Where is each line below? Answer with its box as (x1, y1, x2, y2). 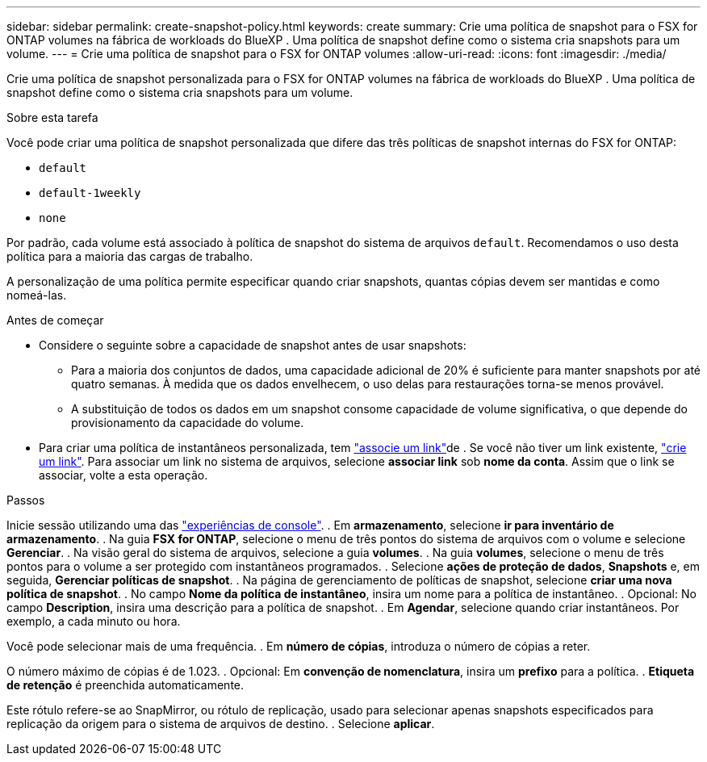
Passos (6, 493, 45, 507)
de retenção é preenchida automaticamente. (6, 678, 245, 692)
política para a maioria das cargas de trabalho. (6, 249, 253, 263)
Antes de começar (6, 313, 104, 327)
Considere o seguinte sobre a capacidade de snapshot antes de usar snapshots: (39, 338, 466, 352)
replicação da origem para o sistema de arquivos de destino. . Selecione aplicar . (6, 717, 435, 731)
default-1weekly (39, 186, 141, 199)
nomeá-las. (6, 288, 67, 302)
